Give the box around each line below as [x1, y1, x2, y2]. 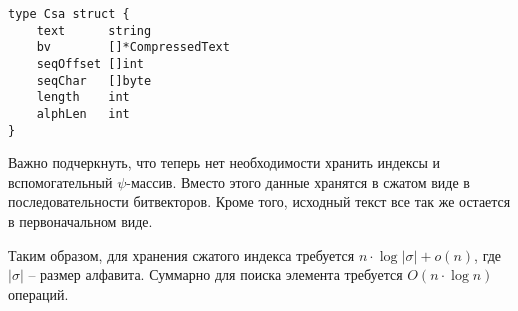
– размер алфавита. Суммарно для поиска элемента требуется [28, 264, 403, 285]
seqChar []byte [36, 73, 152, 88]
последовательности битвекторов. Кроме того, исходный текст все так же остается [8, 191, 511, 212]
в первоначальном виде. [8, 211, 153, 232]
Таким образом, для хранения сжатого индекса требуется [8, 244, 355, 265]
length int [36, 90, 130, 105]
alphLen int [36, 106, 130, 121]
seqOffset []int [36, 56, 145, 71]
